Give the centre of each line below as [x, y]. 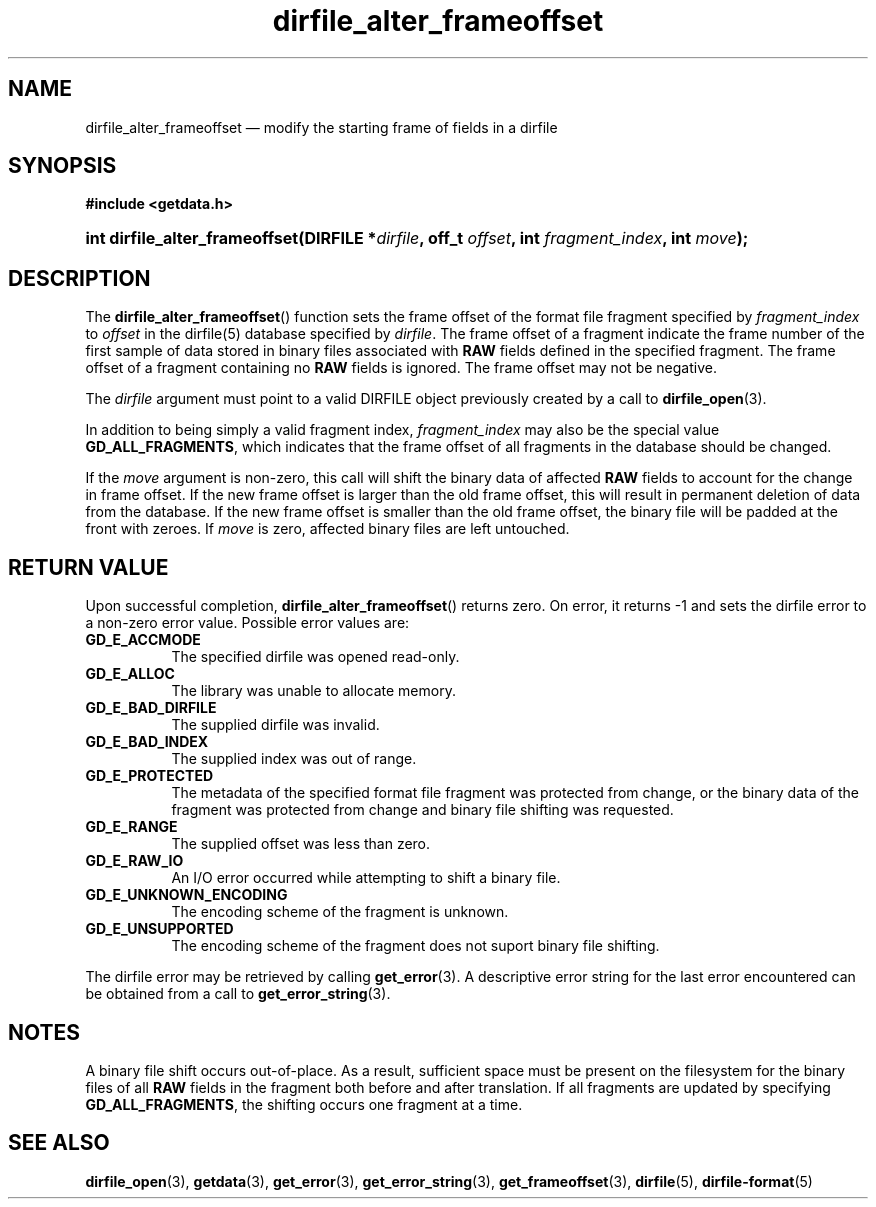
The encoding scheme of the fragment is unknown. [340, 912]
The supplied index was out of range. [294, 759]
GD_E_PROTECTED [149, 776]
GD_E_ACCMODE [143, 640]
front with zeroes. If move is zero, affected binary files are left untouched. [327, 529]
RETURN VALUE [88, 567]
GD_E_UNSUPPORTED [159, 929]
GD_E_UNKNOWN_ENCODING [186, 895]
